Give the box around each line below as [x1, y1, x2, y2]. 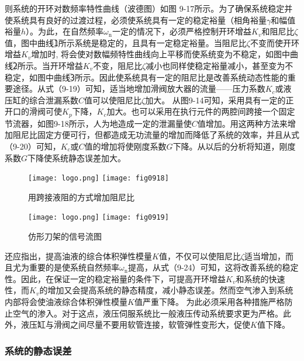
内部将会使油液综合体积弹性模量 [5, 296, 127, 308]
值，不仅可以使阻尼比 [158, 249, 241, 262]
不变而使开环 [250, 36, 299, 48]
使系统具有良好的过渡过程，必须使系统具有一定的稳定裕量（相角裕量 [5, 13, 267, 26]
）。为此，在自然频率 [26, 25, 104, 37]
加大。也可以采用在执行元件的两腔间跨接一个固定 [106, 105, 295, 117]
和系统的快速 [236, 272, 285, 284]
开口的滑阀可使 [5, 105, 62, 117]
